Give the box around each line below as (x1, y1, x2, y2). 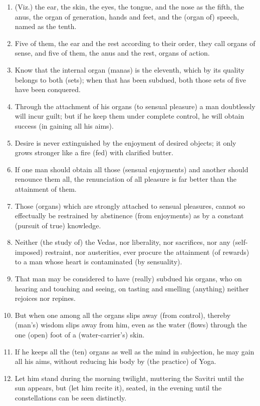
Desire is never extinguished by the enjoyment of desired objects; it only (15, 137, 236, 148)
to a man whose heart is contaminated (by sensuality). (15, 256, 182, 267)
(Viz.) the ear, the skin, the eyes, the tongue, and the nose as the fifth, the (15, 2, 244, 12)
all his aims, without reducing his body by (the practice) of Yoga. (15, 356, 216, 366)
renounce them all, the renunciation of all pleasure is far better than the (15, 174, 236, 184)
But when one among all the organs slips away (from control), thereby (15, 309, 231, 320)
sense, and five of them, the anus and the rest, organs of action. (15, 48, 210, 58)
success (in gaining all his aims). (15, 120, 114, 131)
